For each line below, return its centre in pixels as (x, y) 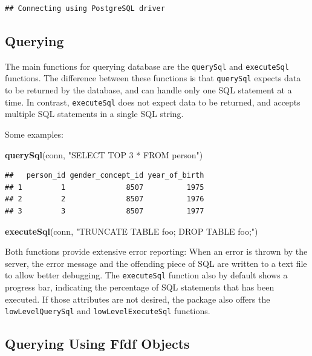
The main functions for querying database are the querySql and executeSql (147, 66)
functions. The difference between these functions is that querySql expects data (153, 78)
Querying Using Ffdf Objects (97, 344)
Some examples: (34, 134)
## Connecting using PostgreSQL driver (85, 8)
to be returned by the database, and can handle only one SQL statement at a (148, 90)
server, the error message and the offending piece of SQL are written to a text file (156, 263)
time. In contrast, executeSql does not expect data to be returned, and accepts (153, 102)
